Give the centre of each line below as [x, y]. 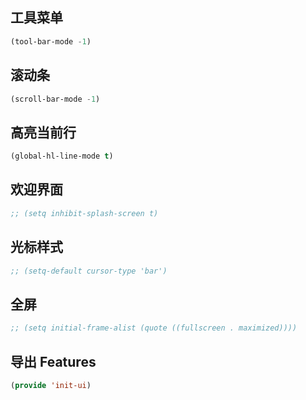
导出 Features [53, 361]
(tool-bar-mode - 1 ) [51, 41]
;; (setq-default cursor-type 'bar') [89, 271]
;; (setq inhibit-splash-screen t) [84, 213]
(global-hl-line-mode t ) [62, 156]
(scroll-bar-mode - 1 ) [55, 99]
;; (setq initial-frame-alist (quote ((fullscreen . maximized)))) [154, 328]
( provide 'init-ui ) [51, 385]
